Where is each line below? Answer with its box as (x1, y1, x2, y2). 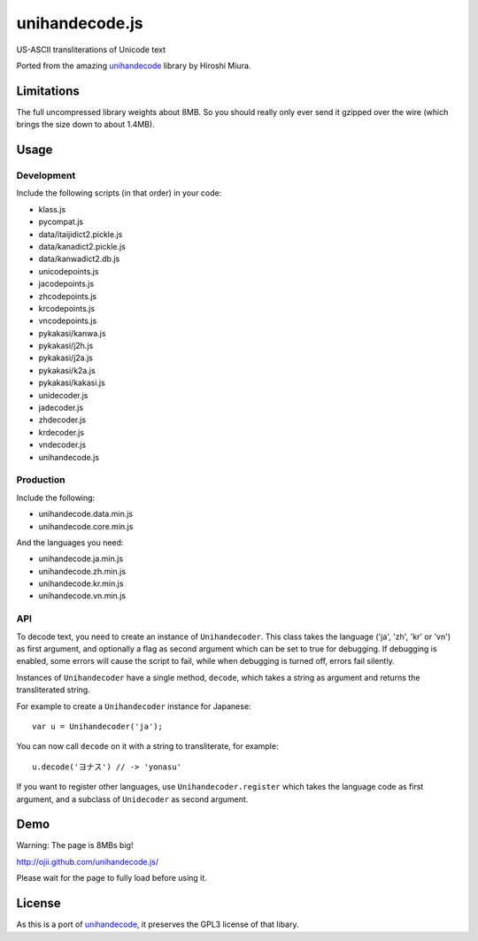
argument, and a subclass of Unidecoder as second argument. (16, 793, 249, 805)
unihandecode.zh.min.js (38, 566, 127, 576)
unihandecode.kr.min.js (38, 578, 124, 589)
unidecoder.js (38, 390, 89, 400)
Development (16, 169, 76, 181)
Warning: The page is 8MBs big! (16, 840, 134, 851)
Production (16, 474, 66, 486)
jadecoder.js (38, 403, 84, 413)
